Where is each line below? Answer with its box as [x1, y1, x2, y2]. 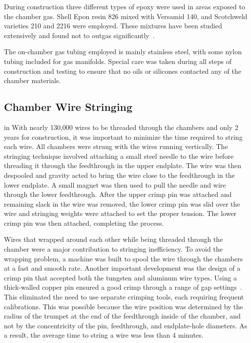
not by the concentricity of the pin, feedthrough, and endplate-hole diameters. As [4, 320, 248, 330]
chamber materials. [4, 75, 61, 86]
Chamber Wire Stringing [4, 99, 133, 114]
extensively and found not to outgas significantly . [4, 30, 155, 40]
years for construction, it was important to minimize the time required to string [4, 131, 243, 142]
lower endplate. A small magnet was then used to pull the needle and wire [4, 179, 226, 190]
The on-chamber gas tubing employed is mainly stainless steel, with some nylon [4, 46, 242, 57]
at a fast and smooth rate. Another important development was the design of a [4, 263, 241, 273]
